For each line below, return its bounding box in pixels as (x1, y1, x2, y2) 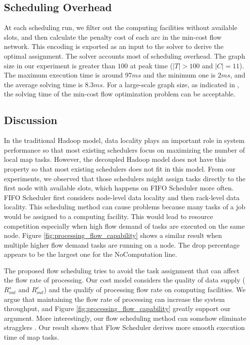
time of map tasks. (4, 332, 59, 342)
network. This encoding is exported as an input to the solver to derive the (4, 41, 224, 51)
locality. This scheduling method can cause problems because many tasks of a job (4, 202, 246, 212)
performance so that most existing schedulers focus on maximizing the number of (4, 144, 245, 155)
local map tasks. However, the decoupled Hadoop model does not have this (4, 154, 226, 164)
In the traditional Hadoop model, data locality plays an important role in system (4, 135, 245, 145)
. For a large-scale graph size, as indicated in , (103, 79, 239, 89)
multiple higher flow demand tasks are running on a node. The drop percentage (4, 239, 240, 250)
